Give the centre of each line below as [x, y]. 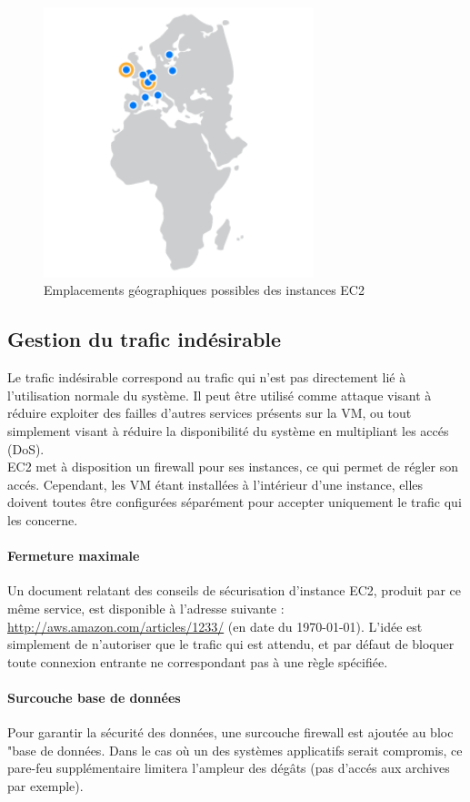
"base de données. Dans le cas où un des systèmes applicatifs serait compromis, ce [235, 750]
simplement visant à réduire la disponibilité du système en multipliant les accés [228, 430]
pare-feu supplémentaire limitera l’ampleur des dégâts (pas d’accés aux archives [229, 768]
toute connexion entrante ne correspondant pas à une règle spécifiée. [198, 661]
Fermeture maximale [74, 556]
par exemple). [45, 785]
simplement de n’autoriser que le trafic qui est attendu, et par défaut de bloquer [231, 644]
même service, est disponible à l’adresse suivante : [146, 608]
